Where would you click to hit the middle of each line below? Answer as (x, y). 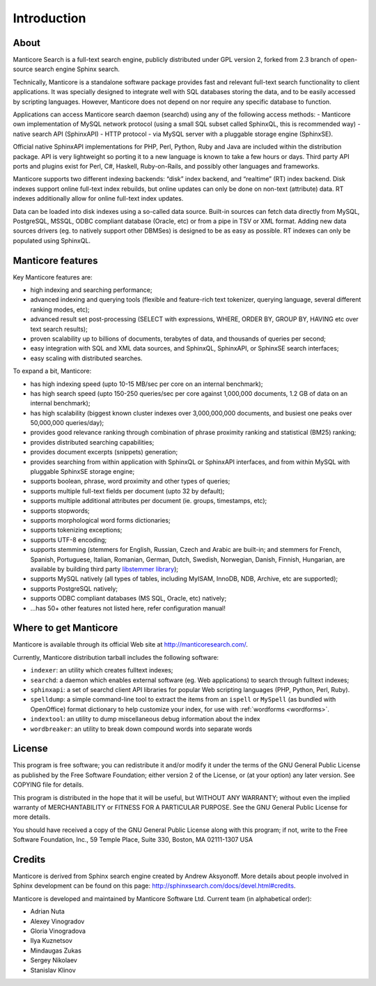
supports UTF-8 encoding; (69, 539)
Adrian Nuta (48, 911)
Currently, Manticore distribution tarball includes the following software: (116, 657)
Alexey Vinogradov (57, 921)
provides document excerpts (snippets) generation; (104, 452)
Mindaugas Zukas (56, 950)
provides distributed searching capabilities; (92, 442)
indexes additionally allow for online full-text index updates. (98, 199)
